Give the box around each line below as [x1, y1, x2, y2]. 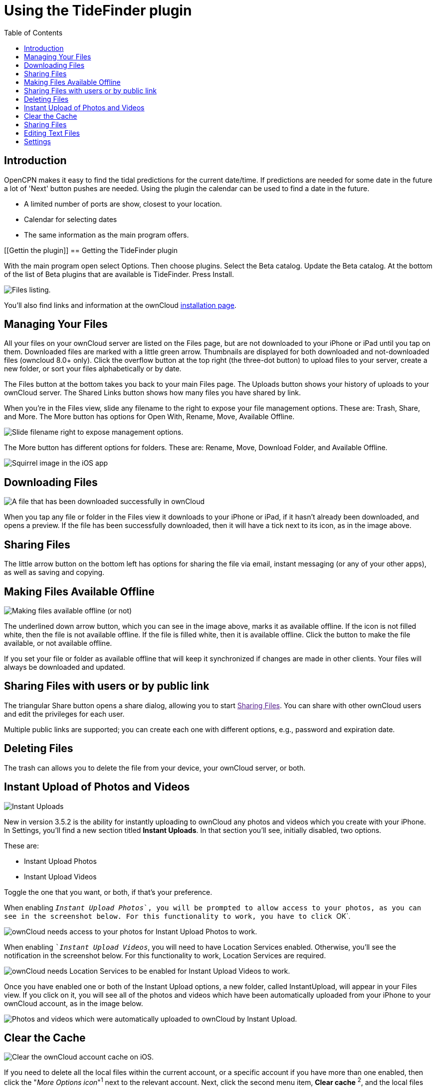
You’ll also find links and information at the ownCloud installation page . [4, 300, 236, 309]
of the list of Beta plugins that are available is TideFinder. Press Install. [4, 270, 234, 278]
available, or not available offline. [4, 638, 112, 647]
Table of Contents [4, 28, 63, 37]
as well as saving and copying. [4, 568, 105, 577]
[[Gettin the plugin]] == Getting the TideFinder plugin [4, 246, 178, 255]
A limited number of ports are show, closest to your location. [24, 199, 222, 208]
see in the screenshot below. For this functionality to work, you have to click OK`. [4, 911, 351, 920]
